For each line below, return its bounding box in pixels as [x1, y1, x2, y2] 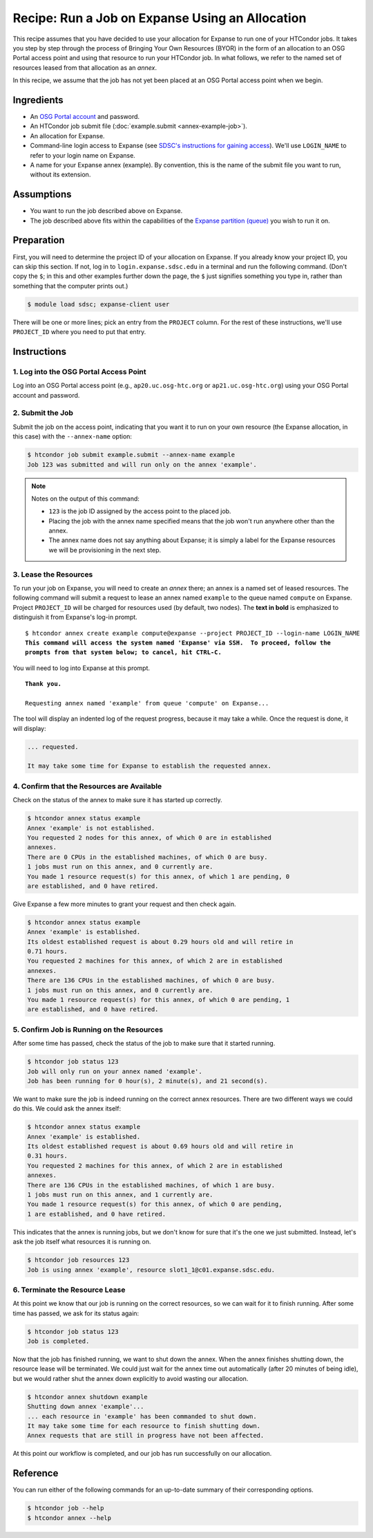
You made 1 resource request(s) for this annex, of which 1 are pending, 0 [27, 872, 290, 880]
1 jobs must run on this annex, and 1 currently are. [27, 1191, 213, 1198]
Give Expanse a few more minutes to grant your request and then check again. [12, 900, 236, 908]
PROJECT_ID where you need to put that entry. [12, 328, 146, 336]
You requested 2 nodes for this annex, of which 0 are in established [27, 833, 272, 842]
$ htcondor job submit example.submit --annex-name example [27, 451, 236, 459]
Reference [12, 1467, 59, 1479]
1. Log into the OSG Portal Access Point [12, 367, 146, 376]
